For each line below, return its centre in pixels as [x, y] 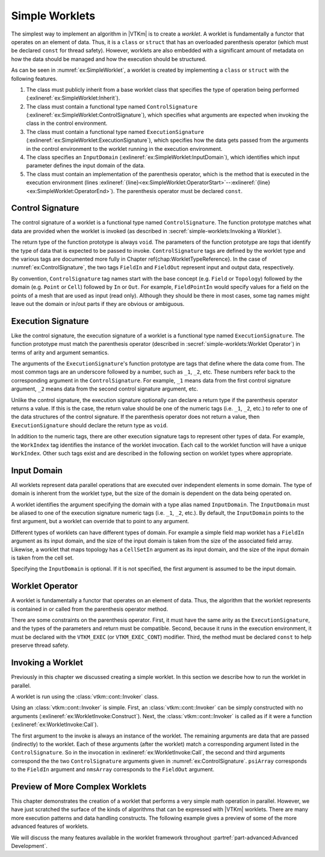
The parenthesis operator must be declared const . [179, 191]
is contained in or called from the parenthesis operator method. [90, 609]
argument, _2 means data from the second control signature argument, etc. [105, 389]
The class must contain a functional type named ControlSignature [112, 106]
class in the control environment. [67, 123]
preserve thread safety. [40, 645]
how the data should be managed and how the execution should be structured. [109, 59]
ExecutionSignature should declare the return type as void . [90, 425]
